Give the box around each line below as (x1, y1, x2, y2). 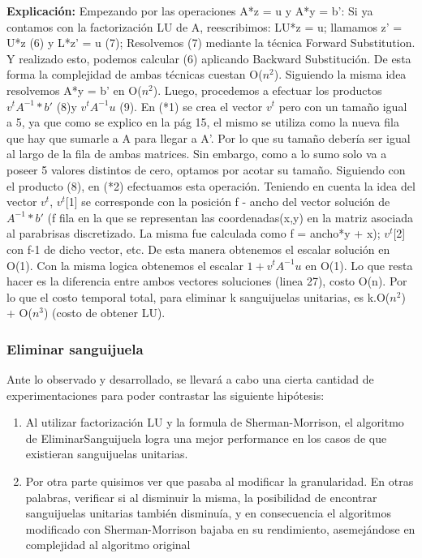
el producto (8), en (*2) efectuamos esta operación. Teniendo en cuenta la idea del (6, 177, 416, 194)
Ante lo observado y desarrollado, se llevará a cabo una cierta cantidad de (6, 371, 374, 388)
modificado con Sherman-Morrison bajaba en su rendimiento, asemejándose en (25, 520, 416, 537)
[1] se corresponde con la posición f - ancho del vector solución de (65, 193, 390, 210)
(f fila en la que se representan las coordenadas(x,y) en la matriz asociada (47, 208, 413, 225)
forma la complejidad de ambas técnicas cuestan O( (6, 66, 263, 83)
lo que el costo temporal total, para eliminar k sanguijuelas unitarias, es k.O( (6, 288, 390, 305)
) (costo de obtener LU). (44, 304, 166, 321)
